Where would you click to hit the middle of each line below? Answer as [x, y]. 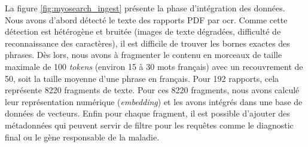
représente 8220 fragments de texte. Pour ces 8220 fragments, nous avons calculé [152, 90]
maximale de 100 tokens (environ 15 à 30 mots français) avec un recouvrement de [154, 66]
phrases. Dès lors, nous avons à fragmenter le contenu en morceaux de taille [144, 55]
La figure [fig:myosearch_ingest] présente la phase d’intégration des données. [145, 8]
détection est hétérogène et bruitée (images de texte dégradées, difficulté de [143, 31]
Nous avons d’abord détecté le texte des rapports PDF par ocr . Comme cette [146, 19]
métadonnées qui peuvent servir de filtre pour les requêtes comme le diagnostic [149, 125]
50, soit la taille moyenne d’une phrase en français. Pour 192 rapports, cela [142, 78]
